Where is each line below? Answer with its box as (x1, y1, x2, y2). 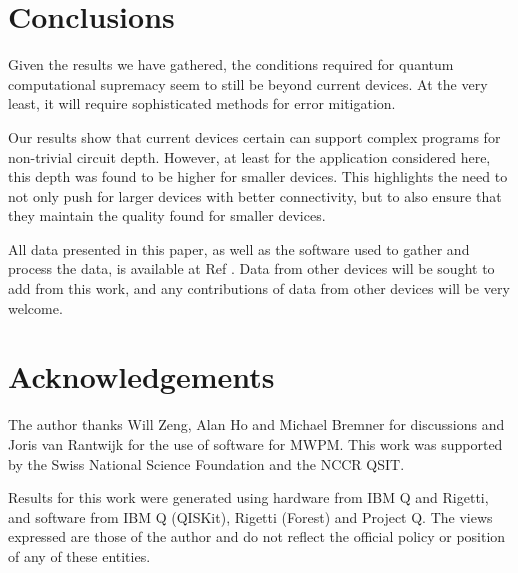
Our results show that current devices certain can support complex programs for (8, 126, 501, 147)
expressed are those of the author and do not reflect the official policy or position (8, 526, 506, 547)
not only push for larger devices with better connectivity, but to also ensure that (8, 185, 502, 206)
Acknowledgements (8, 356, 275, 397)
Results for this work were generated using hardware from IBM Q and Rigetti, (8, 487, 489, 508)
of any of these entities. (8, 545, 151, 566)
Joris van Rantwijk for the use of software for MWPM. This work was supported (8, 433, 503, 454)
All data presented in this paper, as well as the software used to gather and (8, 238, 470, 259)
